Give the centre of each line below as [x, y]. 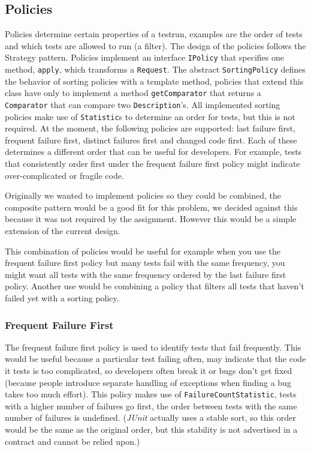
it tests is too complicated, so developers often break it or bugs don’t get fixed [149, 370]
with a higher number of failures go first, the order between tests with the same [151, 405]
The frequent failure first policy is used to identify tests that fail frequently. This [153, 347]
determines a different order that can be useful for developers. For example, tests [153, 152]
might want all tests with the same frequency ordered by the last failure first [146, 274]
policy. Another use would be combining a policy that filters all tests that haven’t [155, 286]
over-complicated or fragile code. [64, 175]
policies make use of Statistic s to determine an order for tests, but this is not [150, 116]
